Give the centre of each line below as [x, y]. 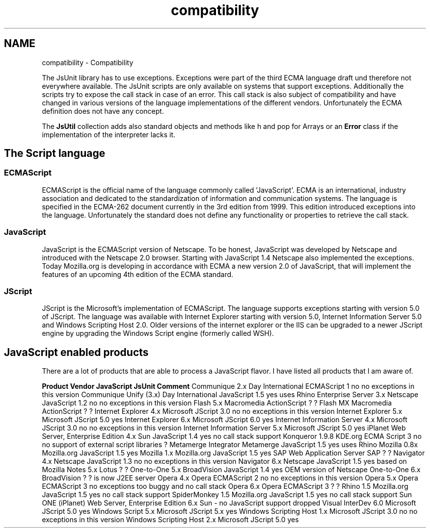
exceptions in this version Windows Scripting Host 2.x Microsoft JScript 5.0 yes [170, 520]
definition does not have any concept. [103, 111]
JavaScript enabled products [76, 352]
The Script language [55, 153]
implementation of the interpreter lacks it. [109, 134]
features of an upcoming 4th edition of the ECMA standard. [138, 274]
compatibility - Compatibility [88, 62]
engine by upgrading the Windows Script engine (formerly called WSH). [158, 333]
